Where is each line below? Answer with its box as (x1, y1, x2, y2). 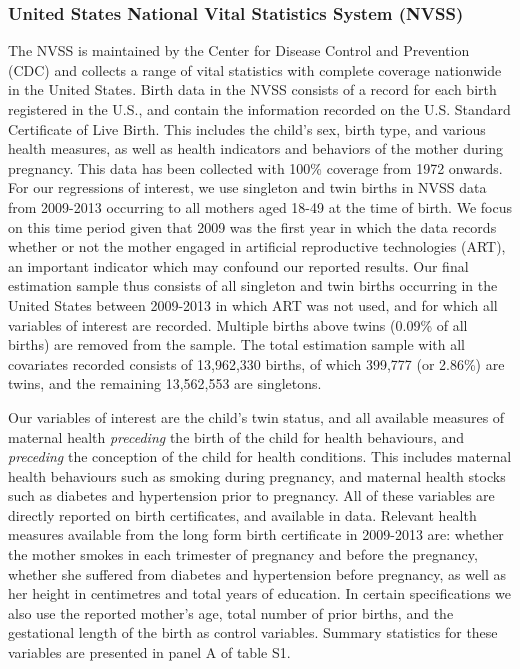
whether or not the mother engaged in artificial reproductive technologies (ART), (8, 236, 506, 257)
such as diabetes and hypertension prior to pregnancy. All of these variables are (8, 485, 495, 506)
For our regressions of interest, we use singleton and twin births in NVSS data (8, 177, 487, 198)
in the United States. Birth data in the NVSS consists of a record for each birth (8, 79, 497, 100)
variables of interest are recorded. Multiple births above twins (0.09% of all (8, 314, 468, 335)
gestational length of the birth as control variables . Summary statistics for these (8, 622, 498, 643)
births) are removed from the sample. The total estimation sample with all (8, 334, 465, 355)
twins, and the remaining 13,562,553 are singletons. (8, 373, 322, 394)
